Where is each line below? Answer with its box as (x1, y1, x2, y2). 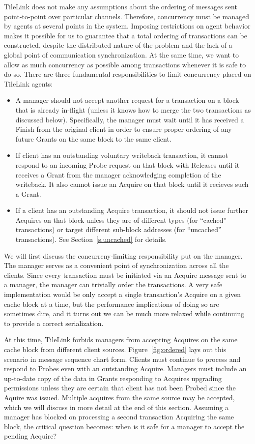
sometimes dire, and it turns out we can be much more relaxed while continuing (4, 308, 245, 319)
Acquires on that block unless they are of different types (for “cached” (15, 214, 227, 225)
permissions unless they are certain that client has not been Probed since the (4, 383, 236, 393)
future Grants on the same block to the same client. (15, 133, 171, 144)
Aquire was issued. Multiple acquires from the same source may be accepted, (4, 392, 235, 402)
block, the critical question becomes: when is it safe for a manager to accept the (4, 421, 245, 431)
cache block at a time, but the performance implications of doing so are (4, 298, 219, 309)
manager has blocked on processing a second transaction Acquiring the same (4, 412, 234, 422)
